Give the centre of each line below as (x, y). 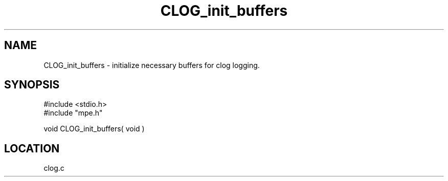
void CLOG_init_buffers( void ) (94, 129)
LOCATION (32, 148)
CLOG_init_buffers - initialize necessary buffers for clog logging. (152, 65)
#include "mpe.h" (73, 113)
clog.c (54, 168)
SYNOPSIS (32, 85)
